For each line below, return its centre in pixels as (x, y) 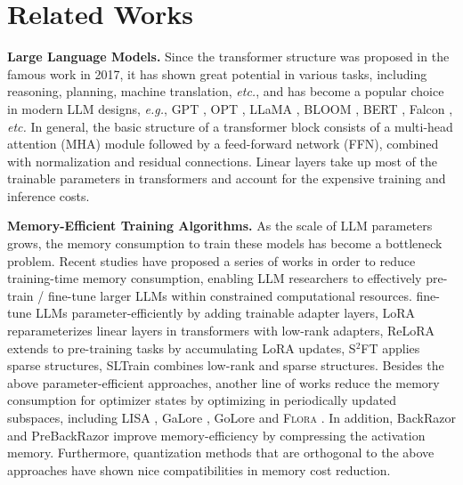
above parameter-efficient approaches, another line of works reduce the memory (223, 382)
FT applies (390, 348)
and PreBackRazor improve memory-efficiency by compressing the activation (216, 435)
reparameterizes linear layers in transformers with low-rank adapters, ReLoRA (221, 331)
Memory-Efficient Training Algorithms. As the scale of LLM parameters (220, 226)
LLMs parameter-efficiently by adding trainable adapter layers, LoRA (225, 313)
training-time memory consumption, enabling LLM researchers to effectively (215, 278)
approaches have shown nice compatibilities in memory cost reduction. (199, 469)
